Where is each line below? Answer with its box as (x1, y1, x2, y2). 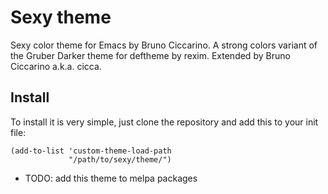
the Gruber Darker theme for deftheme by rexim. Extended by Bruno (10, 49, 291, 61)
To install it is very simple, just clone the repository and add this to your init (10, 116, 319, 128)
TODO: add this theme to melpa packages (24, 172, 198, 184)
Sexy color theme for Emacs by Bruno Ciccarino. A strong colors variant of (10, 39, 318, 51)
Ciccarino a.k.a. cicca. (10, 60, 102, 72)
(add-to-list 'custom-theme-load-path (10, 146, 172, 156)
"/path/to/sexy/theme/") (68, 154, 172, 165)
